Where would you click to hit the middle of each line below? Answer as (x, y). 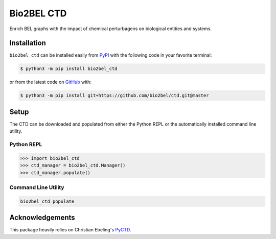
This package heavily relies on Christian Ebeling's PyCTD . (70, 230)
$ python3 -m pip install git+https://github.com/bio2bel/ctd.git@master (114, 95)
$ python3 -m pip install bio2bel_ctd (69, 69)
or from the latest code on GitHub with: (51, 82)
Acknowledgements (42, 218)
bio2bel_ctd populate (47, 201)
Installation (28, 43)
